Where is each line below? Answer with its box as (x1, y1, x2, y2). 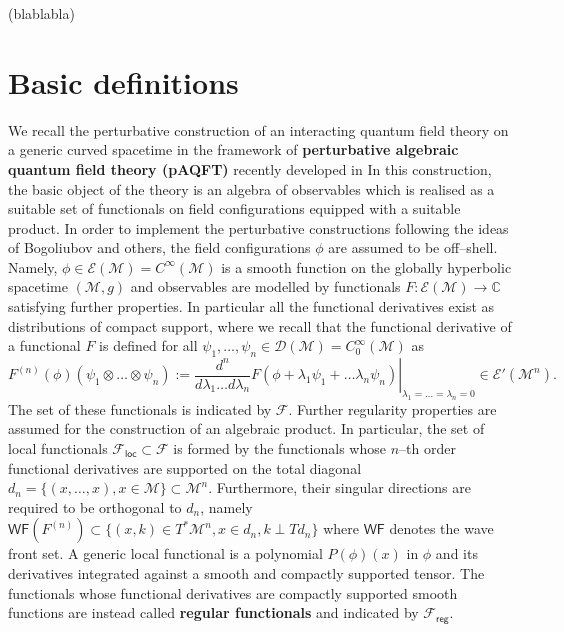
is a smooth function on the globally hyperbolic (221, 256, 512, 277)
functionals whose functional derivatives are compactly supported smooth (8, 582, 458, 603)
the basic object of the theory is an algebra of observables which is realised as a (8, 178, 495, 199)
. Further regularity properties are (288, 398, 497, 419)
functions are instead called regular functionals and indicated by (8, 602, 419, 623)
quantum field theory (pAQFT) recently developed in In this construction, (8, 158, 492, 179)
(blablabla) (8, 3, 75, 23)
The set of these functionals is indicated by (8, 398, 272, 419)
